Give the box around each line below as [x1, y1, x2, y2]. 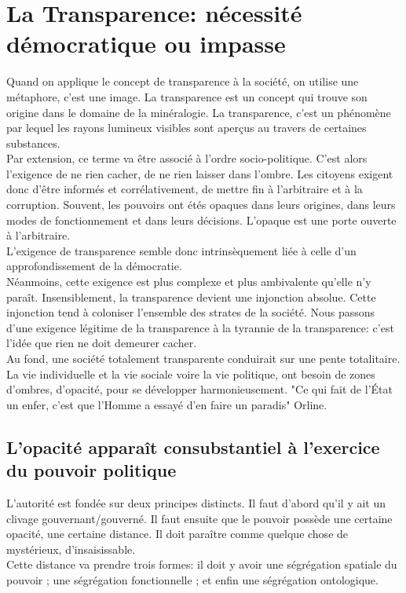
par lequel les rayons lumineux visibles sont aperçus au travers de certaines [6, 119, 367, 136]
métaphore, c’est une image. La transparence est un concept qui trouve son [6, 88, 368, 104]
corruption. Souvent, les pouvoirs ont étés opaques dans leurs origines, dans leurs [6, 196, 396, 213]
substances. [6, 134, 60, 151]
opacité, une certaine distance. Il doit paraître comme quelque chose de [6, 525, 349, 542]
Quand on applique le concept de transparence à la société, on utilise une [6, 73, 359, 90]
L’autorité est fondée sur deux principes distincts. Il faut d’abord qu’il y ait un [6, 494, 386, 511]
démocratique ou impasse [6, 27, 286, 60]
